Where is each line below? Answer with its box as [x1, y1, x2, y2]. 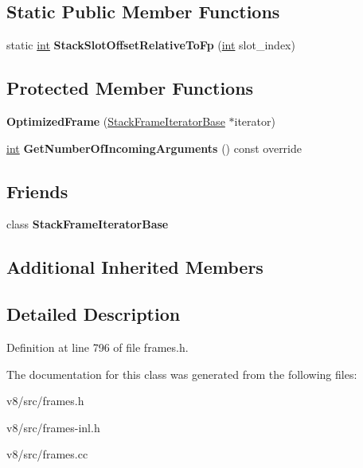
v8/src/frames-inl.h [6, 419, 100, 435]
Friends [6, 178, 68, 203]
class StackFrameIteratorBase [6, 216, 169, 232]
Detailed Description [6, 302, 181, 326]
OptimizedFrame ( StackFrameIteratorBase [6, 113, 225, 129]
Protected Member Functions [6, 76, 254, 100]
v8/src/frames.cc [6, 446, 88, 462]
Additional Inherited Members [6, 255, 263, 279]
